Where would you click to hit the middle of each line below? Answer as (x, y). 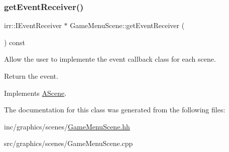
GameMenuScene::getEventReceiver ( (127, 25)
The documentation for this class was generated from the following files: (115, 110)
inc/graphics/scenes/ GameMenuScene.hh (67, 126)
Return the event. (31, 76)
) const (15, 42)
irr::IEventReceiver (33, 25)
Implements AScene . (35, 93)
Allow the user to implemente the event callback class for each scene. (110, 59)
